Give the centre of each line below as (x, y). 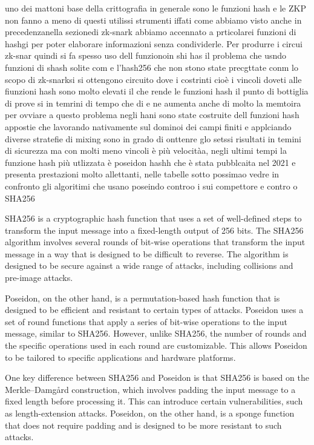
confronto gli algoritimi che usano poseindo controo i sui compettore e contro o (151, 186)
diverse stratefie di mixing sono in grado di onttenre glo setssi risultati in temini (153, 138)
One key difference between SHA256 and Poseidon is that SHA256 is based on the (157, 377)
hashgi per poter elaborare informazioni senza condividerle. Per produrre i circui (154, 43)
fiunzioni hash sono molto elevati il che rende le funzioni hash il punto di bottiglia (157, 91)
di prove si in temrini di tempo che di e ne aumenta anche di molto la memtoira (153, 103)
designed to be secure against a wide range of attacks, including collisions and (149, 265)
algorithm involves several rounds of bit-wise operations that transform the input (155, 242)
